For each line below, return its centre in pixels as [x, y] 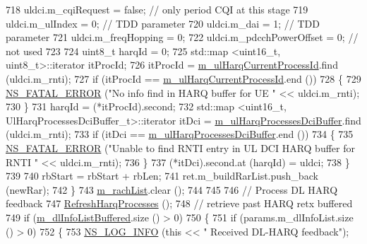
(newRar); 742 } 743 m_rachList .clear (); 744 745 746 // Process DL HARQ [172, 189]
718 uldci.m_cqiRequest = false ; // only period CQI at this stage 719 [157, 9]
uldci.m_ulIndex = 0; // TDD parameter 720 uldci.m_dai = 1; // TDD [163, 23]
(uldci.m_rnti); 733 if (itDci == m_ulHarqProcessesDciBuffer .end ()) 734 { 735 [180, 134]
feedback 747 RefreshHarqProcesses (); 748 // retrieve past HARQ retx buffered [179, 203]
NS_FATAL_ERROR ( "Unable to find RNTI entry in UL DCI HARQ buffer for [180, 147]
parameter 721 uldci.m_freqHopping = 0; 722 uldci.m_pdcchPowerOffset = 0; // [182, 37]
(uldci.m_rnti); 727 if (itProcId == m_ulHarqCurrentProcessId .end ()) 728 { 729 [183, 78]
